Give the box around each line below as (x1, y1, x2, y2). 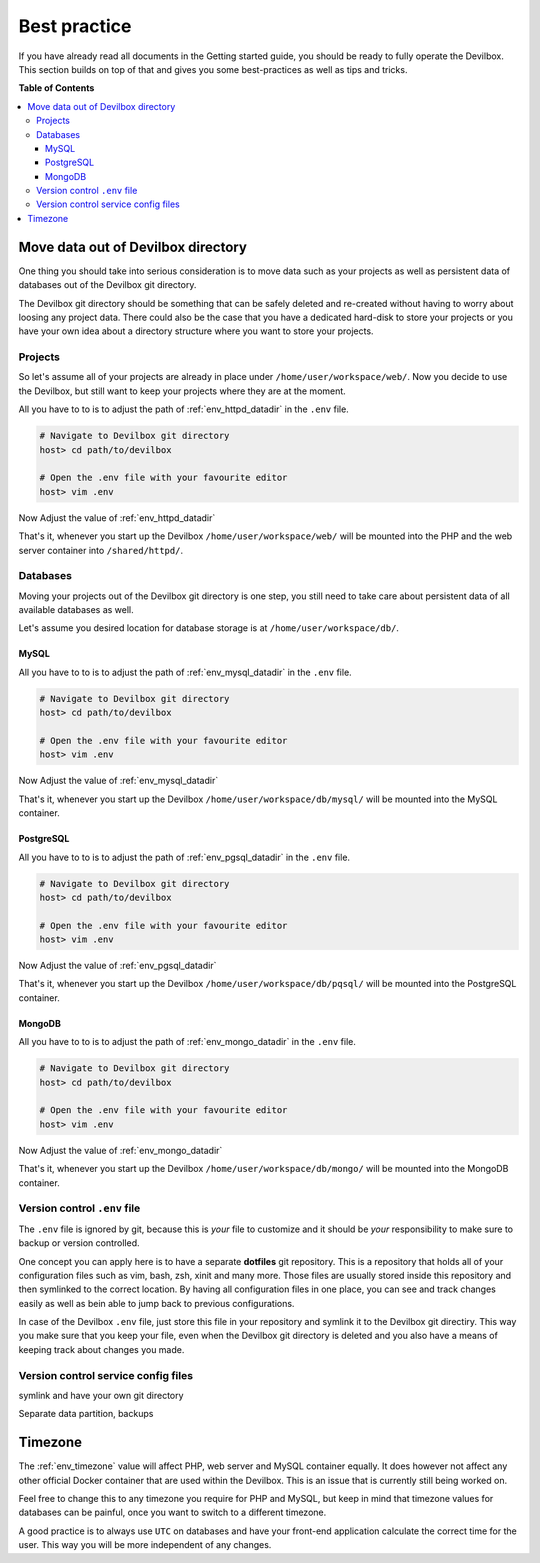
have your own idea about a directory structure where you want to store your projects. (18, 325, 374, 337)
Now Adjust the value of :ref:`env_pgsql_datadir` (18, 960, 217, 972)
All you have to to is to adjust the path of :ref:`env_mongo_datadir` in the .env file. (18, 1036, 357, 1048)
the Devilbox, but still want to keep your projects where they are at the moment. (18, 385, 347, 397)
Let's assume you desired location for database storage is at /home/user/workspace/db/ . (18, 622, 400, 634)
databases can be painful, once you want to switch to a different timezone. (18, 1506, 327, 1519)
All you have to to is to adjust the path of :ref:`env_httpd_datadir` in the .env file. (18, 403, 349, 415)
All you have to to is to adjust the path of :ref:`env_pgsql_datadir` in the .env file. (18, 851, 350, 863)
